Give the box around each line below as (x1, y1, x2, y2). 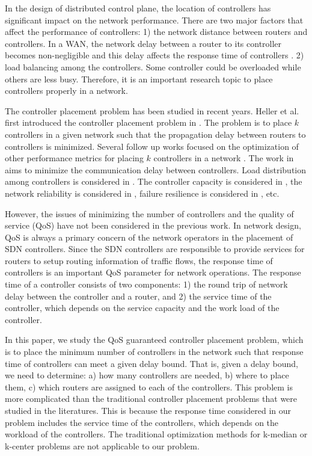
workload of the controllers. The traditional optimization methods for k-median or (5, 428, 308, 440)
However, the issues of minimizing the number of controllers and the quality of (5, 207, 294, 220)
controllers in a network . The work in (153, 152, 294, 164)
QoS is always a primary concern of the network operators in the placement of (5, 230, 293, 243)
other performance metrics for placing (5, 152, 144, 164)
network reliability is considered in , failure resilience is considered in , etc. (5, 186, 280, 199)
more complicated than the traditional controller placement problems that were (5, 392, 298, 405)
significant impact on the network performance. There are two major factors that (5, 13, 304, 26)
